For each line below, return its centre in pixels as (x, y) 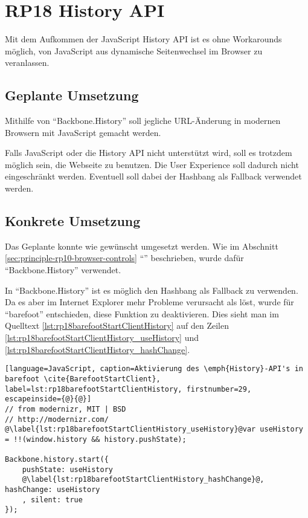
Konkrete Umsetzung (73, 221)
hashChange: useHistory (53, 490)
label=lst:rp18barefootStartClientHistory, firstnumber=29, (128, 389)
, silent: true (52, 500)
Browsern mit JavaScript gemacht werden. (83, 132)
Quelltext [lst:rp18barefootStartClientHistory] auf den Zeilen (117, 325)
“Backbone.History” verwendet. (63, 270)
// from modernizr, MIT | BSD (66, 409)
